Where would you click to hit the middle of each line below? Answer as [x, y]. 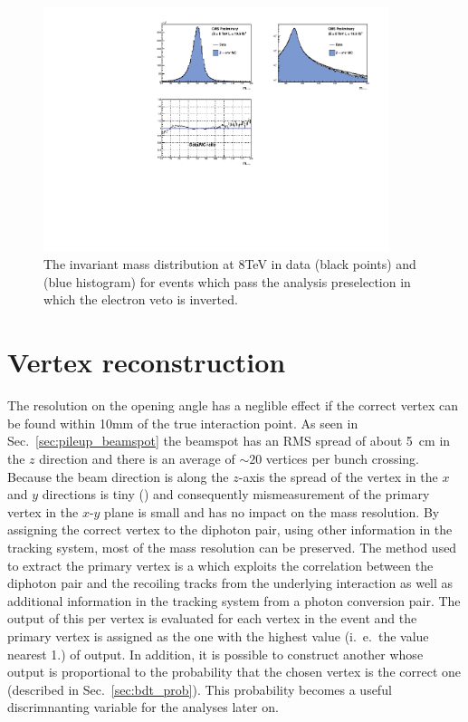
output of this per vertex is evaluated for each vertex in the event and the [212, 618]
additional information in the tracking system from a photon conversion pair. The [234, 600]
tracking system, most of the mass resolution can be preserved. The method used [232, 547]
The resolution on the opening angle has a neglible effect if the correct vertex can [233, 405]
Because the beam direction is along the [118, 476]
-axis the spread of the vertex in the [338, 476]
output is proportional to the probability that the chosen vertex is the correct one [234, 672]
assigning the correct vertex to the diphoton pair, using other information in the [230, 529]
